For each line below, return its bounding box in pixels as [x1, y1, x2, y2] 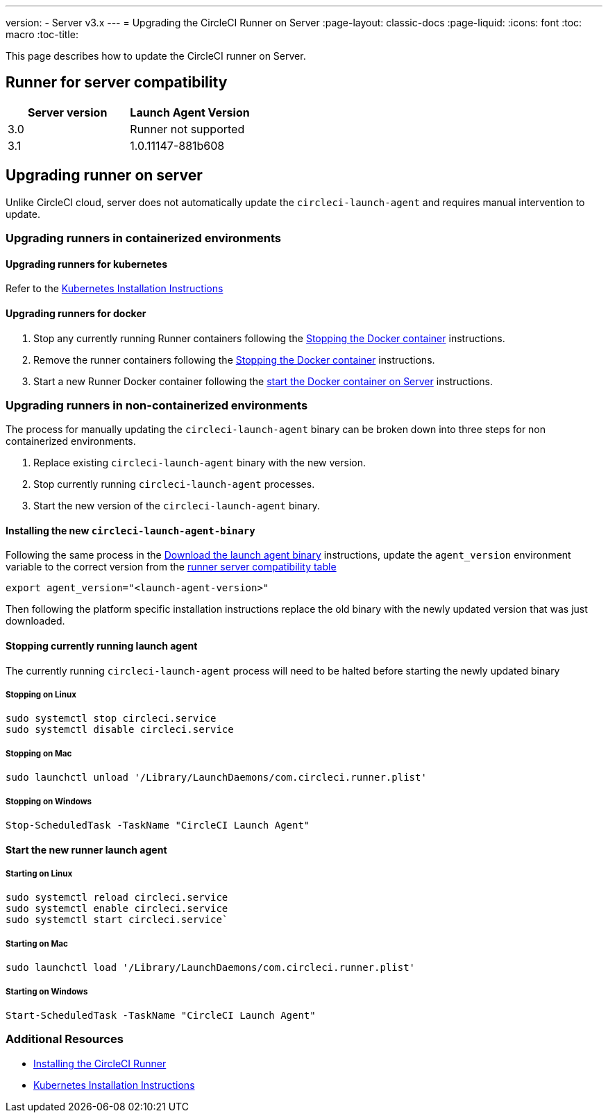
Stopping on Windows [6, 796, 92, 806]
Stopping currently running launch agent [6, 640, 198, 652]
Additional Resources [6, 1032, 124, 1047]
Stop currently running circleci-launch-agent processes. [33, 478, 315, 491]
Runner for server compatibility [6, 74, 228, 92]
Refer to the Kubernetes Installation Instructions [6, 282, 223, 295]
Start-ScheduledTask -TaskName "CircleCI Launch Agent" [6, 1009, 316, 1021]
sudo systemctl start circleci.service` [6, 914, 228, 926]
